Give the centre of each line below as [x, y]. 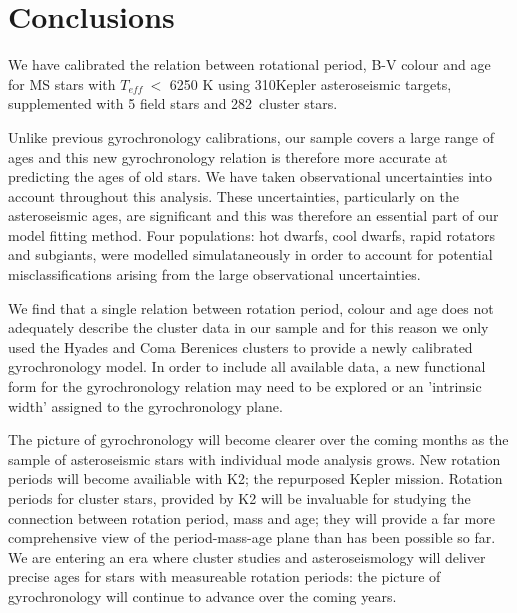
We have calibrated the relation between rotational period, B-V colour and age [249, 64]
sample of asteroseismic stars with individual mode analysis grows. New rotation [254, 458]
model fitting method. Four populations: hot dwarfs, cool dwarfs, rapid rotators [251, 234]
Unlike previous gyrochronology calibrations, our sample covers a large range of [251, 136]
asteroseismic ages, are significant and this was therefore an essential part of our [253, 215]
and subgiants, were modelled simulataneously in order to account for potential [250, 254]
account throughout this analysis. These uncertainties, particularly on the [233, 195]
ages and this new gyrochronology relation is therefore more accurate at [228, 156]
